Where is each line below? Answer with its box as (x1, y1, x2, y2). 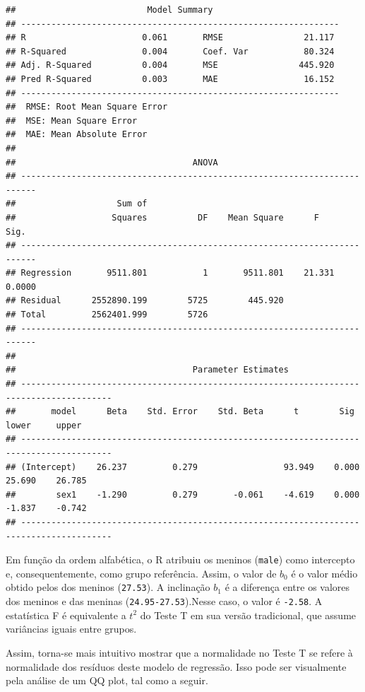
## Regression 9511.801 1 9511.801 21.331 (6, 268, 335, 278)
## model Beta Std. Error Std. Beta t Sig (6, 406, 354, 417)
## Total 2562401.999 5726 (6, 310, 208, 320)
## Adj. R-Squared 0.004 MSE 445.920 (6, 60, 335, 71)
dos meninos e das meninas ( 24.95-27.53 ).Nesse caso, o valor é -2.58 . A (6, 594, 323, 609)
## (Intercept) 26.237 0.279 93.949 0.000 (6, 462, 360, 472)
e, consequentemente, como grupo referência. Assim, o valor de (6, 565, 277, 580)
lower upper (6, 420, 82, 430)
